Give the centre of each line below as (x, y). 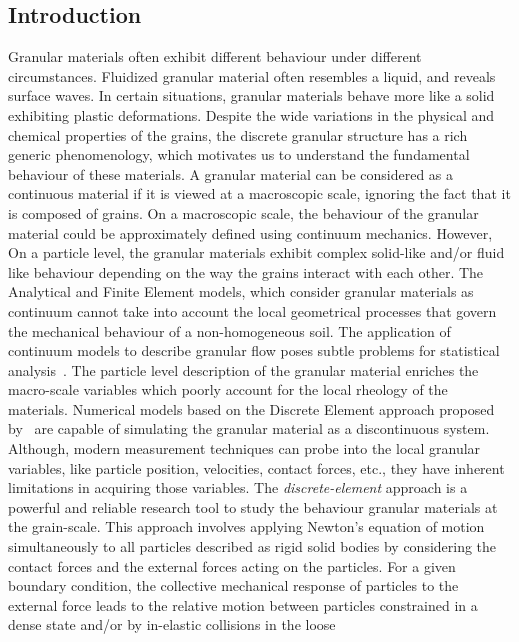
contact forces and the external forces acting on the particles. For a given (232, 565)
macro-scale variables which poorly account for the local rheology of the (228, 389)
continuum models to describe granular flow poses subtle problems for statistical (254, 350)
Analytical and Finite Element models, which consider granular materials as (241, 291)
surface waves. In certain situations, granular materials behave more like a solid (251, 95)
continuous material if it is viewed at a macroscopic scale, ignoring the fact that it (259, 193)
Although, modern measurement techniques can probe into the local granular (244, 448)
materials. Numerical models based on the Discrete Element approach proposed (251, 408)
